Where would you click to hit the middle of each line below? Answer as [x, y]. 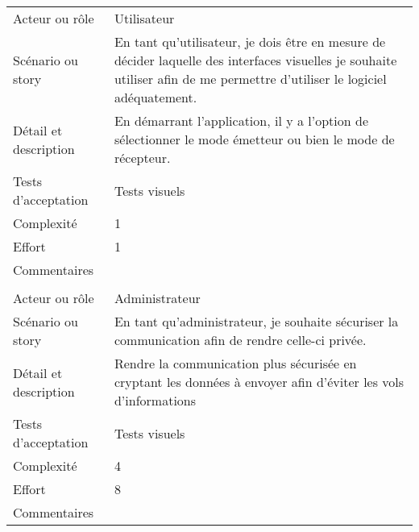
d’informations [155, 400]
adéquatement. [156, 97]
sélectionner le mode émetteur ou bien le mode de [254, 139]
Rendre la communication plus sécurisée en [235, 363]
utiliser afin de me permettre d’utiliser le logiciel [250, 79]
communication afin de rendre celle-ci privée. [240, 340]
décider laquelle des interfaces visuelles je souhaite [255, 60]
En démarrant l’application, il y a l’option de [241, 121]
